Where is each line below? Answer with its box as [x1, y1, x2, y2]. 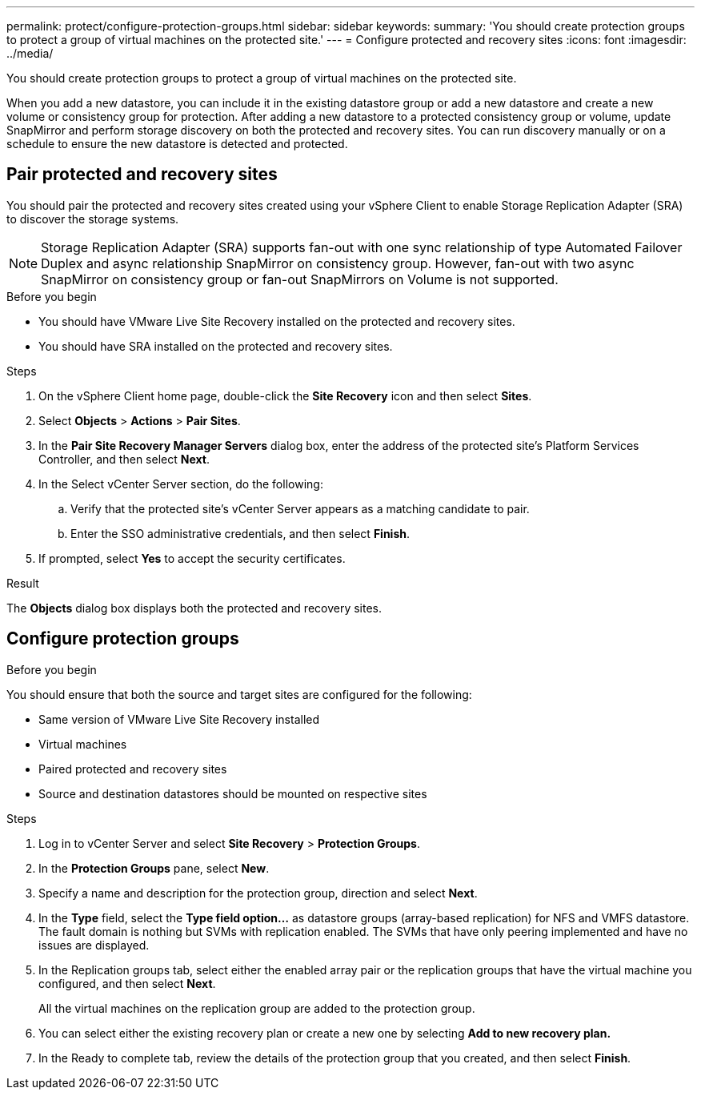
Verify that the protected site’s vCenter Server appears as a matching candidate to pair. [70, 501, 530, 516]
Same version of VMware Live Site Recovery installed [38, 712, 320, 726]
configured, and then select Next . [38, 976, 216, 990]
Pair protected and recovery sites [6, 164, 278, 185]
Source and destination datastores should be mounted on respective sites [38, 786, 427, 801]
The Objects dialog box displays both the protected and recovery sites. [6, 600, 383, 615]
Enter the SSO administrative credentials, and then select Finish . [70, 526, 410, 540]
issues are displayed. [38, 937, 150, 952]
